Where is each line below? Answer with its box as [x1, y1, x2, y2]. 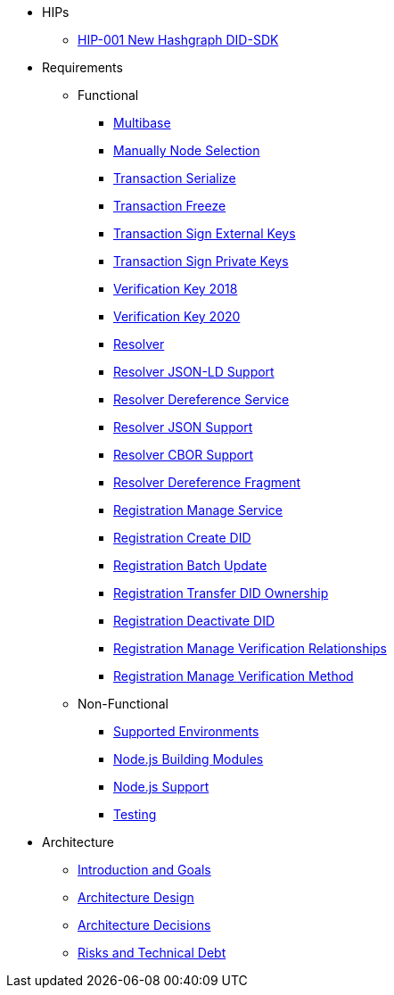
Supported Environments [113, 724, 259, 739]
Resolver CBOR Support [113, 447, 254, 462]
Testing [113, 807, 157, 822]
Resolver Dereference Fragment [113, 475, 300, 490]
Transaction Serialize [113, 170, 236, 186]
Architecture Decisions [78, 917, 211, 933]
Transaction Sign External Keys [113, 226, 296, 241]
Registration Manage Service [113, 502, 283, 518]
